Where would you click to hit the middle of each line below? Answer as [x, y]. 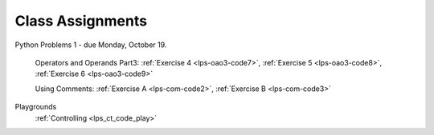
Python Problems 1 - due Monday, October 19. [91, 45]
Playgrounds [36, 107]
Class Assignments [81, 21]
